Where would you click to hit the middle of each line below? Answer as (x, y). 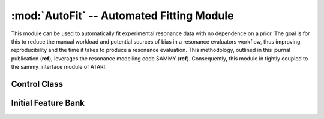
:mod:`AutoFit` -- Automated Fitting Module (122, 16)
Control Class (37, 84)
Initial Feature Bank (48, 103)
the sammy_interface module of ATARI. (59, 67)
